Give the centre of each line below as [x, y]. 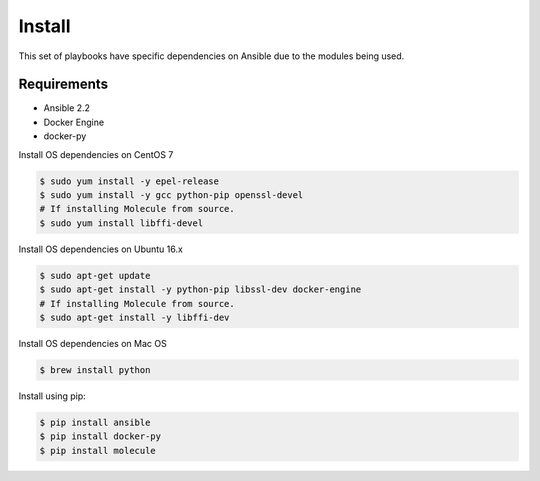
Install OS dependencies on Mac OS [92, 343]
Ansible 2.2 [66, 108]
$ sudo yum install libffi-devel [121, 223]
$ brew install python [95, 369]
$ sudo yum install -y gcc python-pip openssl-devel [171, 195]
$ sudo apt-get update [95, 275]
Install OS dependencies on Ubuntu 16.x [101, 249]
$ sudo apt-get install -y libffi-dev [134, 317]
